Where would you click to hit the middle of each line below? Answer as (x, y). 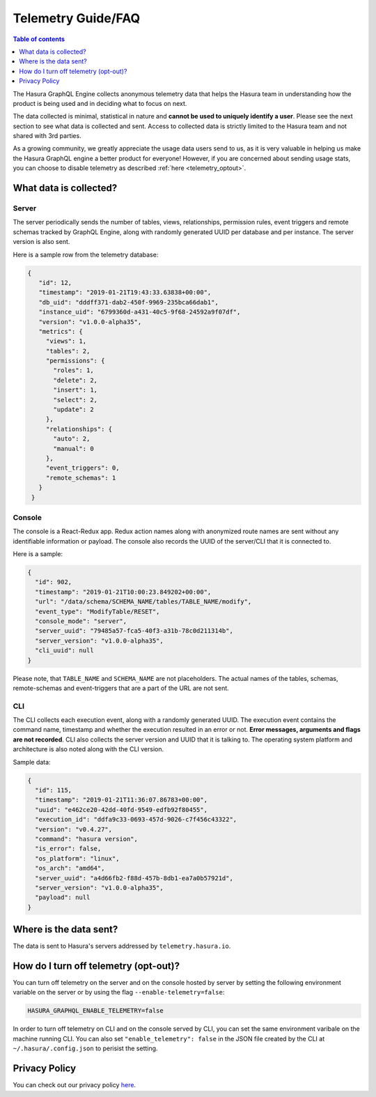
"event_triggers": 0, (83, 468)
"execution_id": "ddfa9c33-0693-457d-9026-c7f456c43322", (136, 820)
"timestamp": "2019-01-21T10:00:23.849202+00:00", (123, 592)
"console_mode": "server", (81, 621)
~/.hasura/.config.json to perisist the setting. (85, 1048)
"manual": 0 (73, 448)
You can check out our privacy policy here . (74, 1085)
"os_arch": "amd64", (70, 868)
